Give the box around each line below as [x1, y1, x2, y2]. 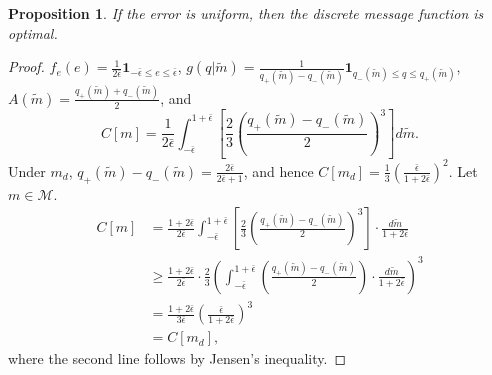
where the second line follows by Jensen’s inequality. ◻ [8, 348, 347, 369]
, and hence [243, 160, 314, 181]
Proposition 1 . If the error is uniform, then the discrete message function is [8, 3, 484, 23]
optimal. [8, 22, 58, 43]
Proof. [8, 56, 45, 77]
